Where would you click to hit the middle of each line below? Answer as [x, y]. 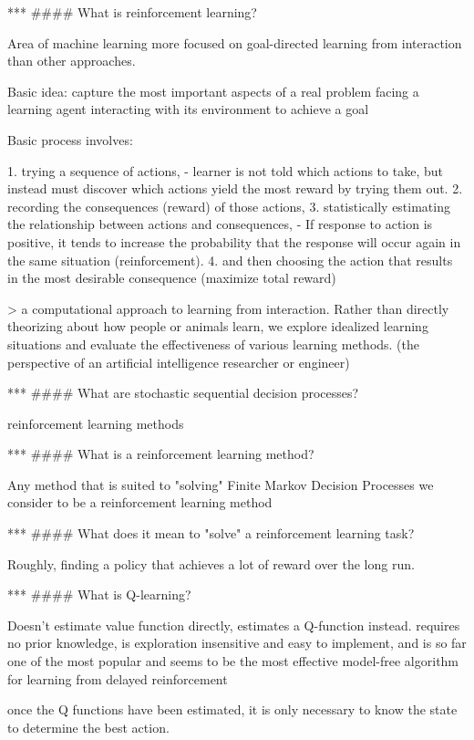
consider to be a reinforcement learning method [140, 502]
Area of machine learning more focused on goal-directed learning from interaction [235, 42]
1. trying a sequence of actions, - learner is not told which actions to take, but [225, 170]
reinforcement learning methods [96, 423]
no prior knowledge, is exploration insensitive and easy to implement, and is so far [237, 643]
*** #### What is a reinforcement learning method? [161, 454]
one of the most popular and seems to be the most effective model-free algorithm [233, 661]
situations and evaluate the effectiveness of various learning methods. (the [214, 344]
